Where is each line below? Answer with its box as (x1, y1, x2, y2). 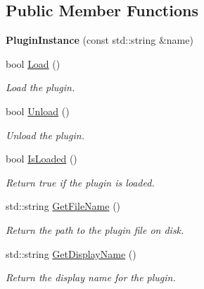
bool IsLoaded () (6, 151, 77, 166)
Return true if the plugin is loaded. (6, 175, 155, 189)
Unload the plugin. (6, 127, 85, 142)
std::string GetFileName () (6, 199, 121, 213)
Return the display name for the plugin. (6, 270, 176, 285)
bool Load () (6, 56, 60, 71)
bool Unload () (6, 103, 70, 118)
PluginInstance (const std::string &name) (6, 33, 193, 47)
